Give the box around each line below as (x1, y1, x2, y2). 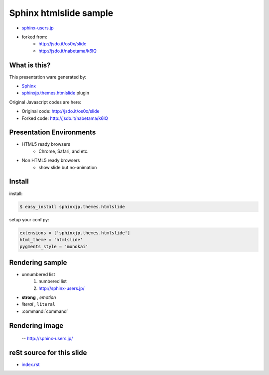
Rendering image (9, 321, 64, 330)
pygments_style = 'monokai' (19, 244, 88, 250)
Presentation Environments (9, 128, 96, 137)
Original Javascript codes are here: (9, 99, 82, 105)
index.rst (21, 362, 40, 368)
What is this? (9, 61, 51, 69)
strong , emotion (21, 294, 56, 300)
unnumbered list (21, 271, 55, 277)
